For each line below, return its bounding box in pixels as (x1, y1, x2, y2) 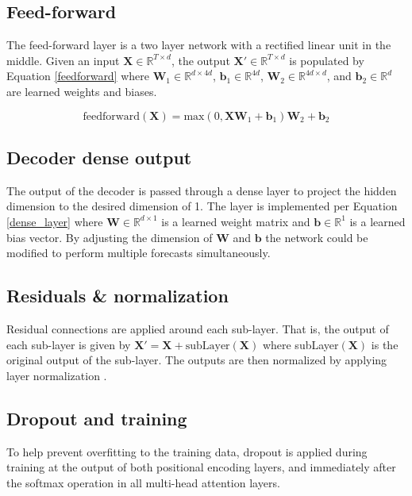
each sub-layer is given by (6, 336, 131, 352)
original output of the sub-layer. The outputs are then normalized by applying (6, 352, 387, 368)
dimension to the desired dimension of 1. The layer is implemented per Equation (6, 198, 398, 214)
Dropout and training (6, 406, 187, 430)
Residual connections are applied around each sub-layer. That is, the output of (6, 320, 389, 336)
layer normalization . (6, 367, 107, 383)
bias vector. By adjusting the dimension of (6, 229, 213, 245)
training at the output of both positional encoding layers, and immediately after (6, 459, 396, 475)
